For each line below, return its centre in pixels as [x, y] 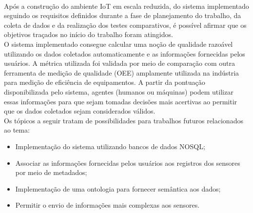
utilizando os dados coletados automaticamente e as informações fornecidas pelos [125, 53]
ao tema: [17, 130]
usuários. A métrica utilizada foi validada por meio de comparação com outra [120, 63]
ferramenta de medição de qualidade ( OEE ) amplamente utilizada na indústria [122, 72]
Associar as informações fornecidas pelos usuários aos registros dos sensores [128, 163]
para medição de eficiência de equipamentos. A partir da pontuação [105, 82]
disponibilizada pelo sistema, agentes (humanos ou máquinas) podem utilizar [119, 91]
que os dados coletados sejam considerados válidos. [80, 111]
